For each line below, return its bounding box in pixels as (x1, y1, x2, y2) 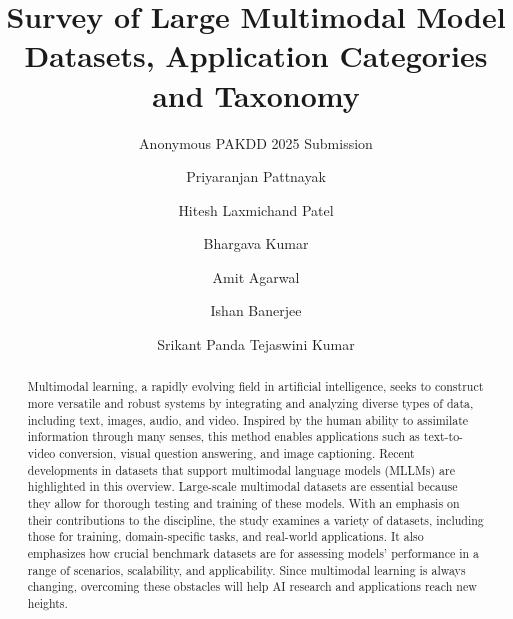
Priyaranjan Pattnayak (186, 166, 326, 187)
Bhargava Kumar (203, 233, 309, 254)
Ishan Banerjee (210, 300, 302, 321)
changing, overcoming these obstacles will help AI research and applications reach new (27, 578, 477, 595)
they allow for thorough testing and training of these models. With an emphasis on (27, 495, 460, 512)
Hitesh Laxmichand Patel (178, 199, 334, 220)
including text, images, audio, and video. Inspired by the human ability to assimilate (27, 411, 469, 428)
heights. (27, 594, 68, 611)
